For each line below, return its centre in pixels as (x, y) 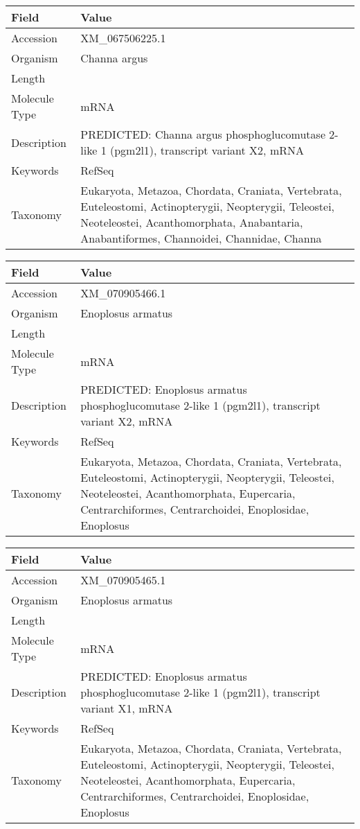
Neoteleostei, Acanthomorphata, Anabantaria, (192, 222)
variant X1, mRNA (127, 708)
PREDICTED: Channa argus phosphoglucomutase (203, 134)
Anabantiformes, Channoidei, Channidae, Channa (201, 238)
